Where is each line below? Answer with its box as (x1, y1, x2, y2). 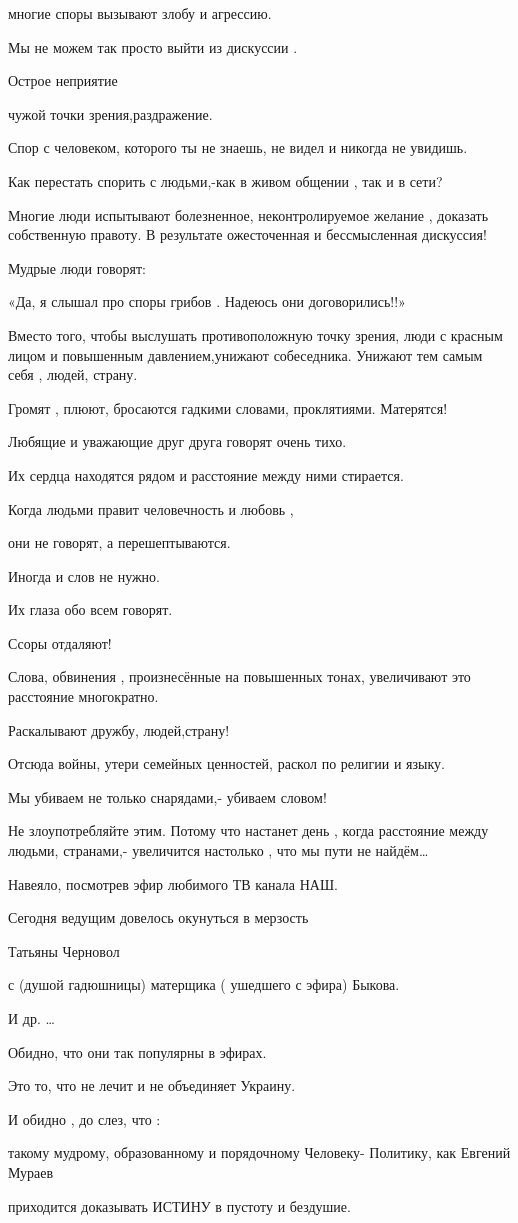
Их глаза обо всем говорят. (8, 599, 173, 620)
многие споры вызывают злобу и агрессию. (8, 3, 272, 23)
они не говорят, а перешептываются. (8, 532, 231, 553)
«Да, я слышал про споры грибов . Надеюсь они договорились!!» (8, 291, 406, 312)
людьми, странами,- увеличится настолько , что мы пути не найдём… (8, 840, 429, 861)
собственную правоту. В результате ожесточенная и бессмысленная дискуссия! (8, 224, 487, 245)
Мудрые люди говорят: (8, 257, 146, 278)
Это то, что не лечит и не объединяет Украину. (8, 1075, 296, 1096)
